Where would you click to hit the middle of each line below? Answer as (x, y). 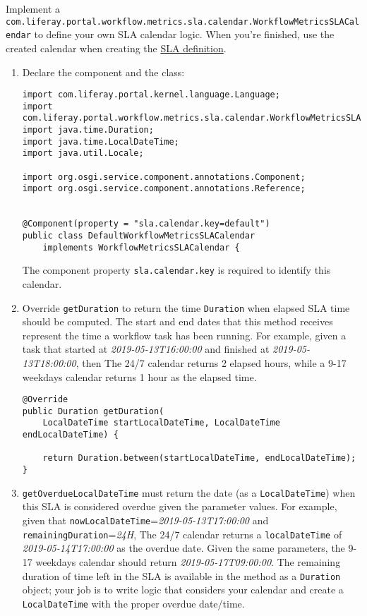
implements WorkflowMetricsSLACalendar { (141, 247)
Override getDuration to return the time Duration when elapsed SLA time (186, 307)
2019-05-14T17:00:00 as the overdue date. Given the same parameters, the (183, 548)
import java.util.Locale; (83, 153)
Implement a (33, 8)
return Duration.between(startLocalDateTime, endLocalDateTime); (199, 458)
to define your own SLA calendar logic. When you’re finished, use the (184, 34)
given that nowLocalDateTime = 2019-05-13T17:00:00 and (145, 520)
